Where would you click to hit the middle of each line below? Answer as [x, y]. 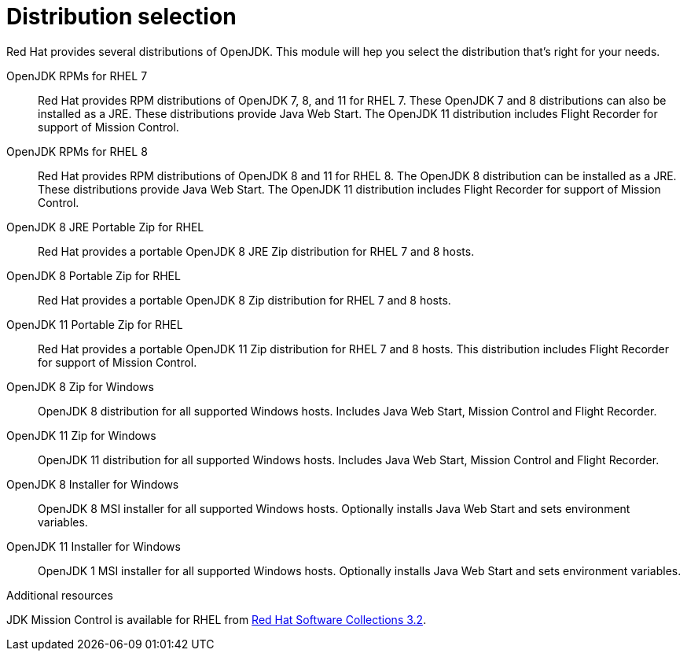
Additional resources [60, 595]
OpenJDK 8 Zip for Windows [80, 386]
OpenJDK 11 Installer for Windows [94, 546]
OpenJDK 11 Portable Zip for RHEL [95, 324]
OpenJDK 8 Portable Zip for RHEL [94, 275]
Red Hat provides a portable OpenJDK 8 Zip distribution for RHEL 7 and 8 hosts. [244, 300]
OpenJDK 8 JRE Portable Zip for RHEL [105, 227]
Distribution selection [121, 17]
